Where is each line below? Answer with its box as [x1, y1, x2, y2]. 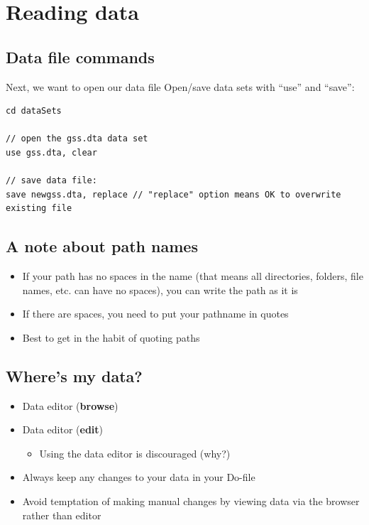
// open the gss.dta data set [6, 134, 148, 144]
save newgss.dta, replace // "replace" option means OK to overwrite [6, 189, 341, 200]
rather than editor [22, 507, 101, 522]
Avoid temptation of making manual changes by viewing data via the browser [22, 494, 360, 509]
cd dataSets [6, 106, 62, 117]
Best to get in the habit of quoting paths [22, 330, 200, 345]
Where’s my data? [6, 364, 143, 386]
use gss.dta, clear [6, 147, 97, 158]
